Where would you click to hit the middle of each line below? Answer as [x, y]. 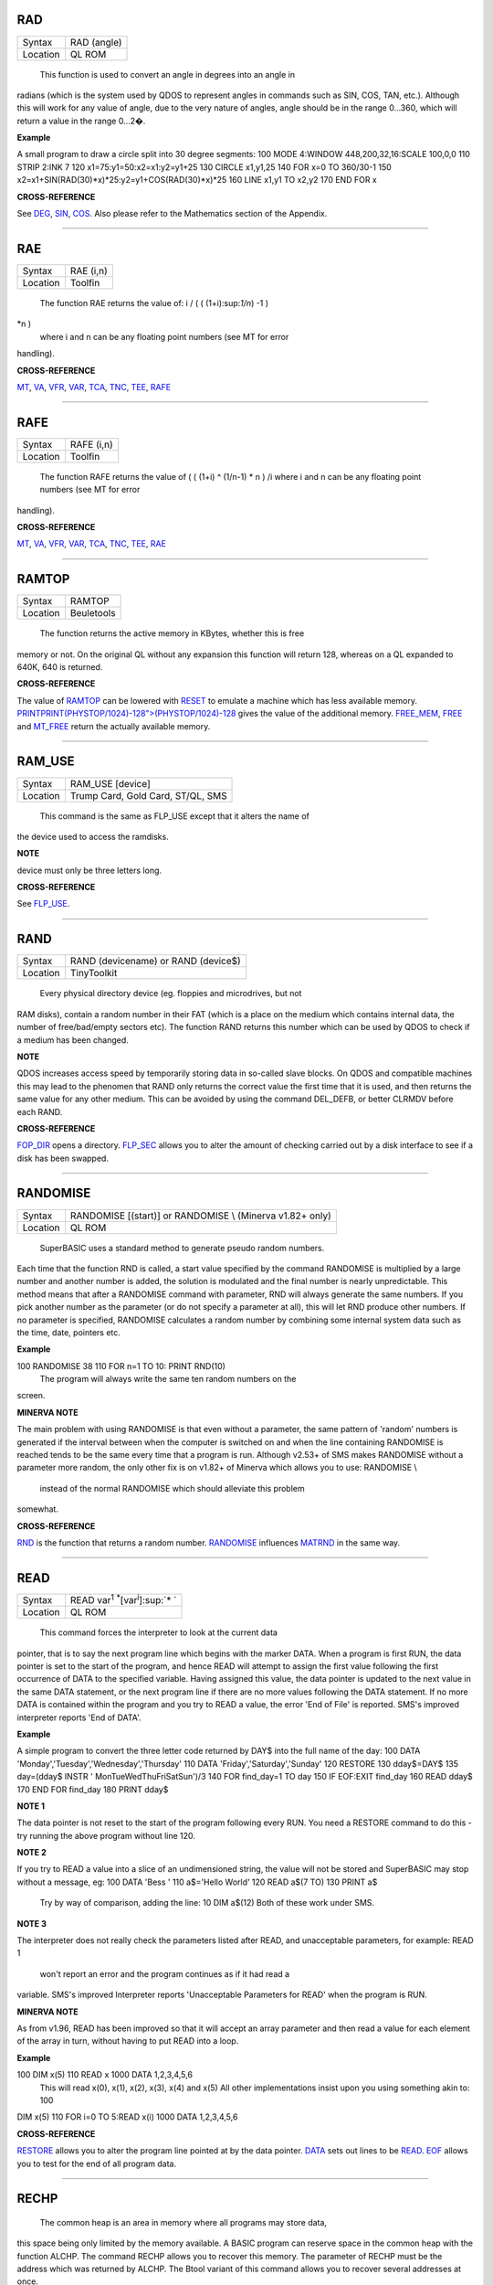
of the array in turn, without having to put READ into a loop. [128, 2041]
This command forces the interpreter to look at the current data [159, 1632]
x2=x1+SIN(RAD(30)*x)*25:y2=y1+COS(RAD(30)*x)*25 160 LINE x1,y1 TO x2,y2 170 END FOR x [197, 180]
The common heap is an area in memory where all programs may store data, [184, 2222]
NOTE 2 [31, 1853]
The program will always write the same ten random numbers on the [168, 1379]
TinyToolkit [94, 973]
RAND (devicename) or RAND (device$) [155, 962]
